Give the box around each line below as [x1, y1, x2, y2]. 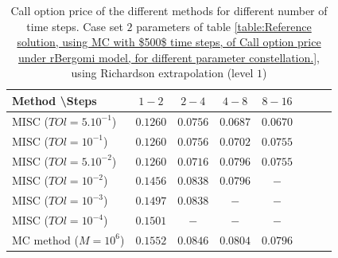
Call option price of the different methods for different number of [10, 2, 328, 18]
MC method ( [12, 231, 79, 248]
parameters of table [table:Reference [136, 18, 312, 34]
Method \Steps [12, 92, 97, 108]
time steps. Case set [26, 18, 123, 34]
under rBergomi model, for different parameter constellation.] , [18, 49, 320, 65]
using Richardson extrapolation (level [71, 64, 254, 81]
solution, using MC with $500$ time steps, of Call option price [17, 33, 321, 50]
